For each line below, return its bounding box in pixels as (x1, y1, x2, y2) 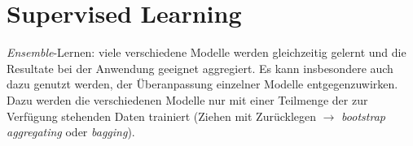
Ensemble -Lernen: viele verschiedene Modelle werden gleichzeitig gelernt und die (7, 44, 406, 61)
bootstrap (341, 107, 385, 124)
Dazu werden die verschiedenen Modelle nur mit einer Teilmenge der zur (7, 91, 368, 108)
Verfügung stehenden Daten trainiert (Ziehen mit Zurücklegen (7, 107, 317, 124)
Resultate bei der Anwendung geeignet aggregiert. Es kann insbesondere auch (7, 59, 393, 76)
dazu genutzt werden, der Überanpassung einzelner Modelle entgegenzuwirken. (7, 75, 398, 92)
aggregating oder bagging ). (7, 123, 135, 140)
